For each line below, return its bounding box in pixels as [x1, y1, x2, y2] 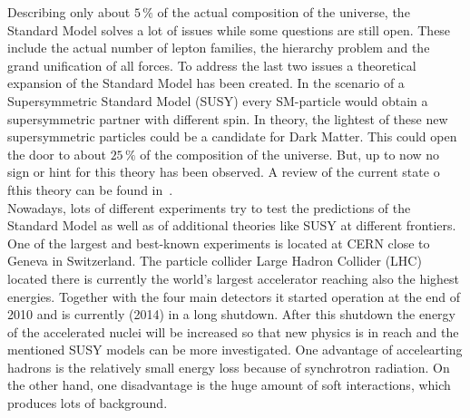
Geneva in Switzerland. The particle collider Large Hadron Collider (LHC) [7, 251, 422, 270]
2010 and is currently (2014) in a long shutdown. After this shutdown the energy [7, 305, 455, 324]
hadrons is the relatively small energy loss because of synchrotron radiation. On [7, 357, 450, 376]
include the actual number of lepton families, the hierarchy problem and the [7, 38, 430, 57]
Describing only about [7, 3, 131, 21]
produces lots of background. [7, 394, 168, 413]
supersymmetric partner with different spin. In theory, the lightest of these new [7, 109, 448, 128]
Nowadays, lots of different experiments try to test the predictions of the [7, 198, 411, 217]
